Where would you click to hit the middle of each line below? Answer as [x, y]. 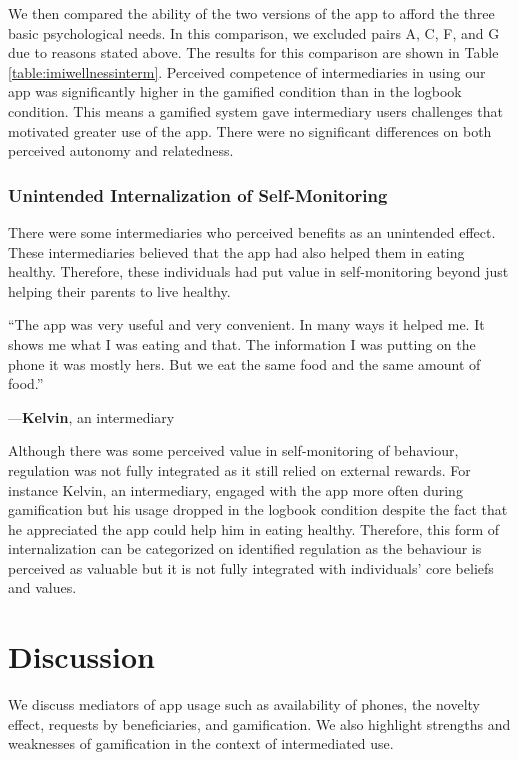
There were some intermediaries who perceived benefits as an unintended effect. [252, 231]
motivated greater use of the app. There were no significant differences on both [250, 130]
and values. [42, 587]
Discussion [81, 656]
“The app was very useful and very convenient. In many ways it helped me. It [246, 324]
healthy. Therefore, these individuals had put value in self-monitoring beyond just [258, 271]
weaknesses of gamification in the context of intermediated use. [201, 743]
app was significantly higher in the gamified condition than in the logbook [235, 91]
